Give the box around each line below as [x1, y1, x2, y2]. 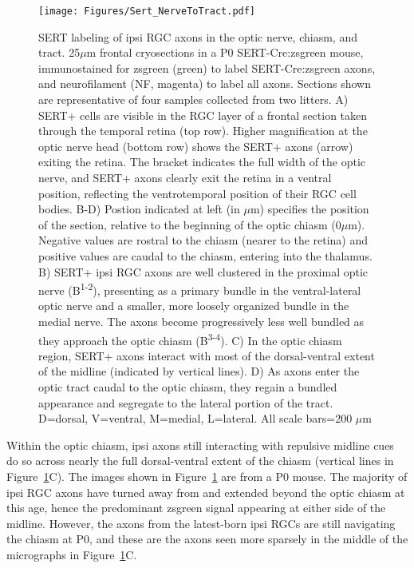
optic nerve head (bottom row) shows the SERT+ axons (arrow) [38, 137, 353, 154]
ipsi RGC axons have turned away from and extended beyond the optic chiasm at [6, 483, 405, 500]
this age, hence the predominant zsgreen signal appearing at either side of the [6, 499, 386, 516]
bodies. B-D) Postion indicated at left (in [38, 201, 240, 217]
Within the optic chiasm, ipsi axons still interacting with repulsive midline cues [6, 436, 394, 453]
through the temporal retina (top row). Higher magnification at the [38, 122, 368, 139]
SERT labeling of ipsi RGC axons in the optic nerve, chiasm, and [38, 28, 357, 45]
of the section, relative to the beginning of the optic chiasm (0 [38, 216, 341, 232]
